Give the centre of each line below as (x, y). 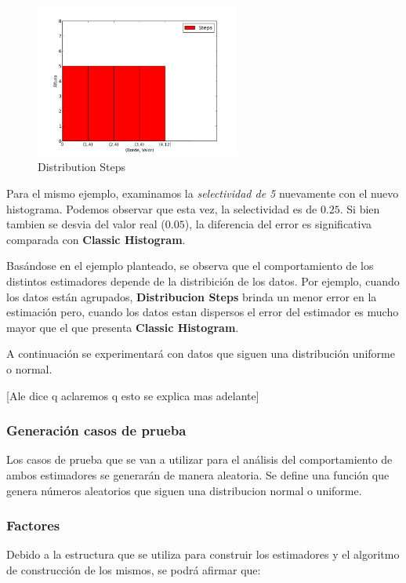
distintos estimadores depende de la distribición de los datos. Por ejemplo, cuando (203, 281)
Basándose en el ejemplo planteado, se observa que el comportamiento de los (190, 266)
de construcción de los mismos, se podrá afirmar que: (134, 569)
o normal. (29, 368)
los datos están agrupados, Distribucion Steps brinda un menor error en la (192, 296)
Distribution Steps (82, 167)
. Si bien (360, 208)
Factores (33, 525)
